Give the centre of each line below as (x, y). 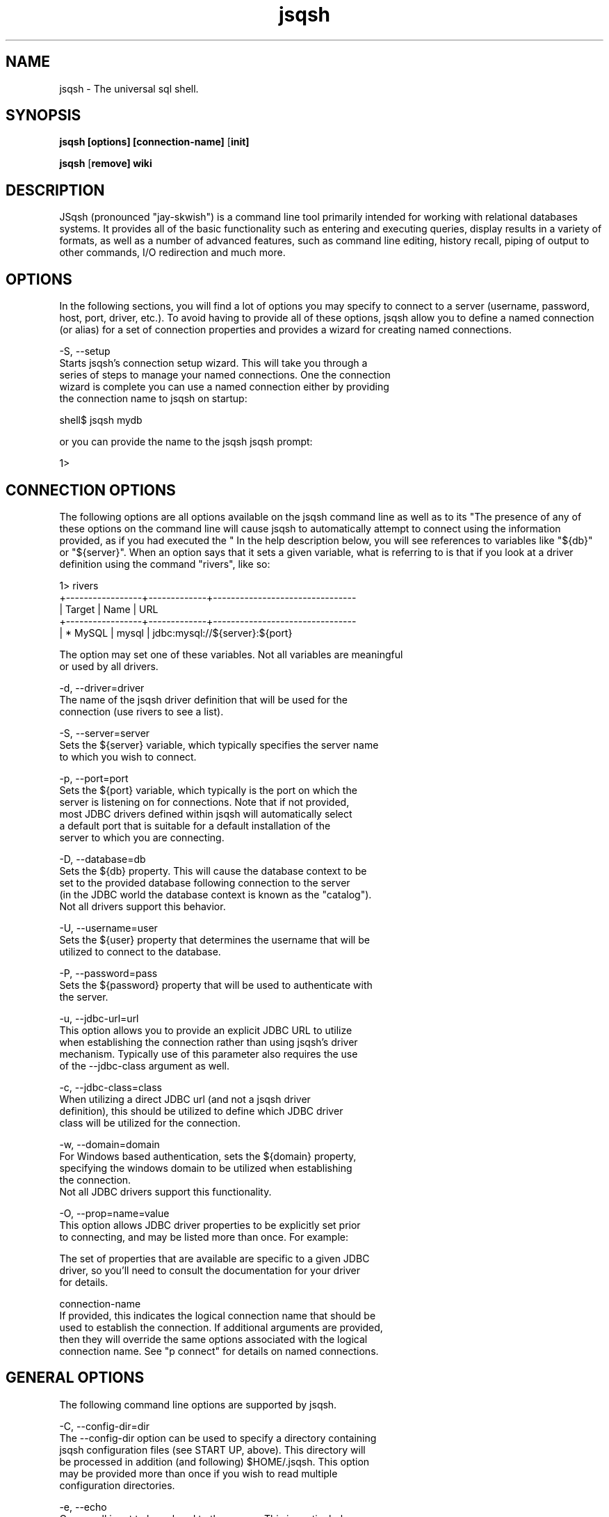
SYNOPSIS (43, 116)
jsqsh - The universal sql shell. (129, 88)
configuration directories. (117, 1485)
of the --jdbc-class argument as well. (145, 1065)
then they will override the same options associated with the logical (213, 1339)
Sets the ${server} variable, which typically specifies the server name (219, 745)
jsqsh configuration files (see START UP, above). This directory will (212, 1450)
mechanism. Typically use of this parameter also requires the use (209, 1054)
